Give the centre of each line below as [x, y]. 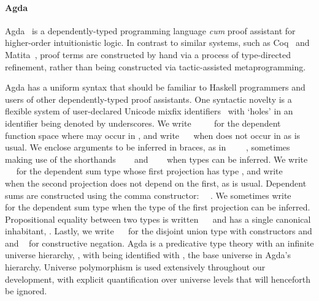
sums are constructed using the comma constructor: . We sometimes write [148, 195]
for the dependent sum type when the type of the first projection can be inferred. [158, 207]
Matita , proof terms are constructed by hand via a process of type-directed [148, 54]
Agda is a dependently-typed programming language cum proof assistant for [150, 30]
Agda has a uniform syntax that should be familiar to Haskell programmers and [155, 87]
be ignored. [26, 291]
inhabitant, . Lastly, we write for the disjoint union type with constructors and [159, 231]
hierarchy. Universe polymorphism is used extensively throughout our [135, 267]
